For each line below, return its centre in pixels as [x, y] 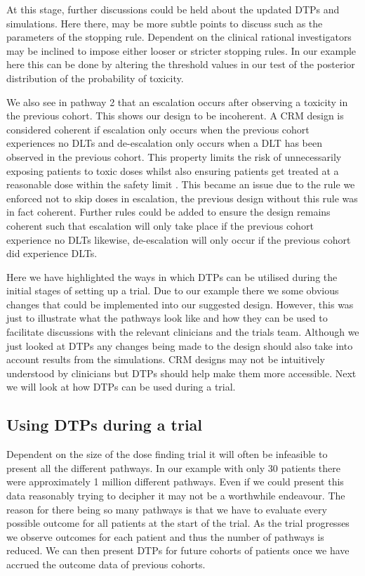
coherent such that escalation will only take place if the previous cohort [160, 225]
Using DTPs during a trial [105, 425]
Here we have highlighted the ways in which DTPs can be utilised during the [172, 276]
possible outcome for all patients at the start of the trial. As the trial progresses [178, 523]
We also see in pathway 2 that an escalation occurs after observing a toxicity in [177, 102]
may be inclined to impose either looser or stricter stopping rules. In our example [181, 50]
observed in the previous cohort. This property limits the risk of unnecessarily [174, 156]
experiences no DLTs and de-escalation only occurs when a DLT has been [164, 143]
